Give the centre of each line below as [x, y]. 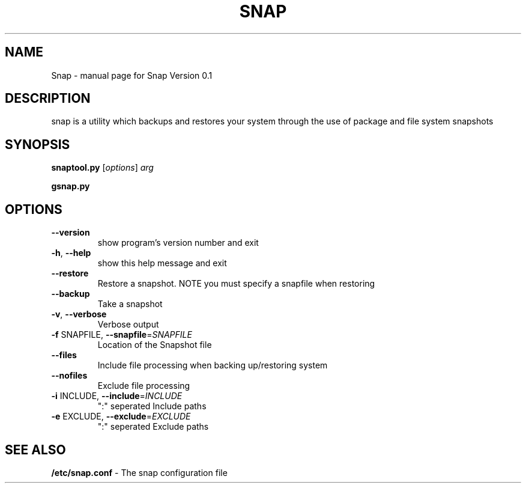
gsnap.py [71, 186]
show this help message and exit [162, 263]
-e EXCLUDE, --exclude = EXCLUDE [121, 416]
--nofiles [69, 376]
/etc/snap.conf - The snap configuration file [139, 472]
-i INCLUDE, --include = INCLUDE [117, 396]
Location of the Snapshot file [155, 345]
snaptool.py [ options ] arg [102, 168]
